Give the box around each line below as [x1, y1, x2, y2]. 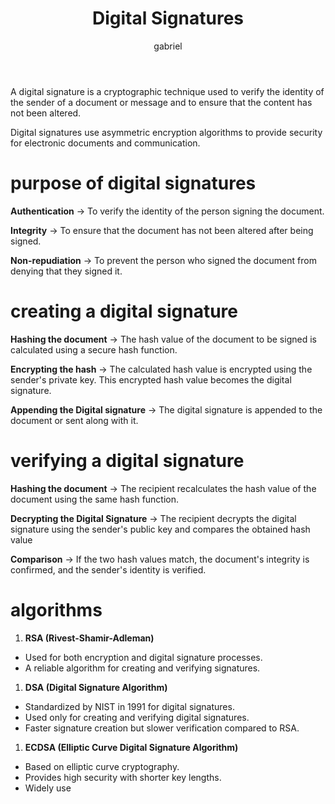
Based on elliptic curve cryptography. [24, 760, 180, 772]
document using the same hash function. [10, 493, 180, 505]
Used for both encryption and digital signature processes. [24, 651, 263, 663]
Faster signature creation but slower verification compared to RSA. [24, 722, 300, 734]
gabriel [153, 40, 183, 52]
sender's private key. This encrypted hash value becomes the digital [10, 373, 292, 386]
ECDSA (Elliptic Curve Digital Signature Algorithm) [24, 741, 239, 753]
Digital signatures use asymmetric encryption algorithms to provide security [10, 126, 323, 138]
